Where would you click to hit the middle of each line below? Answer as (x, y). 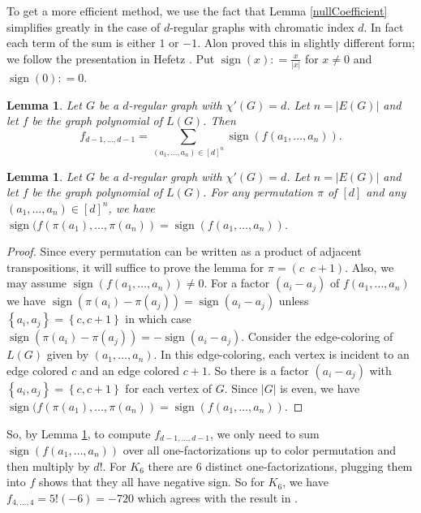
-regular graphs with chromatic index (262, 26)
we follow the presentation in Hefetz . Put (111, 58)
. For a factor (237, 283)
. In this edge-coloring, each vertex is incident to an (281, 354)
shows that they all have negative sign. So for (151, 482)
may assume (37, 283)
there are (170, 466)
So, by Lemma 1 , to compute (79, 433)
